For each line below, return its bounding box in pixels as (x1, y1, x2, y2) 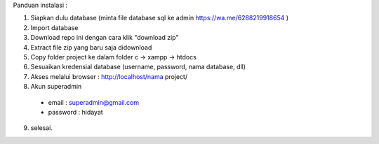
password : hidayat (48, 108, 103, 116)
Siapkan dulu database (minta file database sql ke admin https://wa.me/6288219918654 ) (30, 14, 289, 22)
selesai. (30, 124, 53, 132)
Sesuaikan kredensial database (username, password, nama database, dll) (30, 63, 246, 71)
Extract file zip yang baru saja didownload (30, 43, 152, 52)
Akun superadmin (30, 82, 82, 91)
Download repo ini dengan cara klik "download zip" (30, 34, 179, 42)
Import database (30, 23, 79, 31)
